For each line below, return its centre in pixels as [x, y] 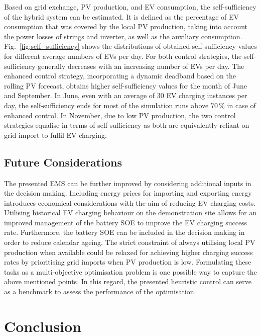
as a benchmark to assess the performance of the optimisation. [100, 291]
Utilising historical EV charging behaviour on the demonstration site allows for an [130, 213]
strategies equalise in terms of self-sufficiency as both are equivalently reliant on [127, 125]
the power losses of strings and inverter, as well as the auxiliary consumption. [123, 36]
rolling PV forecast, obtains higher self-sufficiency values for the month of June [125, 85]
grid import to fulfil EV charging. [55, 135]
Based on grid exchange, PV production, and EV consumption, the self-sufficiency [130, 7]
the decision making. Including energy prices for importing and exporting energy [128, 193]
